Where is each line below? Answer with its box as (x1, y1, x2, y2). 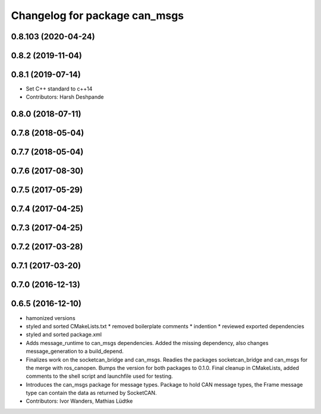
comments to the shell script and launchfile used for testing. (26, 372, 174, 380)
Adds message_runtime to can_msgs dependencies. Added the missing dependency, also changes (26, 339, 269, 346)
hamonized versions (26, 314, 75, 321)
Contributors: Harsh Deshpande (26, 93, 104, 101)
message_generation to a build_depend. (26, 348, 124, 355)
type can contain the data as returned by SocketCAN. (26, 390, 157, 397)
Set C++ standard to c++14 (26, 85, 93, 92)
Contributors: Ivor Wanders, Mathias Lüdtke (26, 397, 133, 404)
